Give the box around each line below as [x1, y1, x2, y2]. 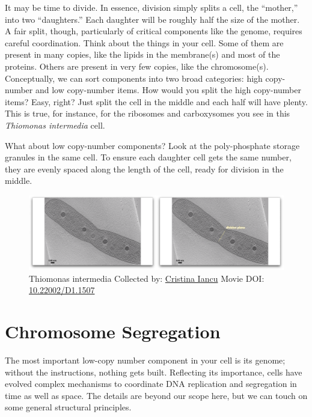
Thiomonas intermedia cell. [5, 118, 105, 131]
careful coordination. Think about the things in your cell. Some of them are [5, 36, 284, 49]
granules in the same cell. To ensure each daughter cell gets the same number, [5, 151, 292, 163]
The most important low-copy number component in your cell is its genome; [5, 354, 286, 367]
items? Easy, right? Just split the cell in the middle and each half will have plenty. [5, 95, 308, 108]
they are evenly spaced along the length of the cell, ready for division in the [5, 162, 284, 175]
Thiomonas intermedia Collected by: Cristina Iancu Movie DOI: [29, 272, 265, 284]
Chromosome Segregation [5, 319, 221, 344]
